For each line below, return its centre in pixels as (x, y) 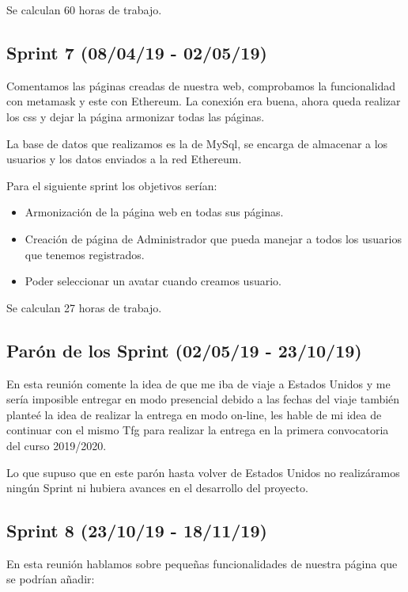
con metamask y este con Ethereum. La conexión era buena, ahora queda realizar (204, 101)
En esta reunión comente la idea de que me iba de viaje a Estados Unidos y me (198, 383)
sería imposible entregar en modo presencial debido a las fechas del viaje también (203, 399)
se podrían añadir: (51, 579)
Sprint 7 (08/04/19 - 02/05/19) (137, 52)
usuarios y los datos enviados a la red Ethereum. (124, 159)
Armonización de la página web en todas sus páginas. (154, 212)
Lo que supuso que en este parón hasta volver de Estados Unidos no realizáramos (203, 472)
